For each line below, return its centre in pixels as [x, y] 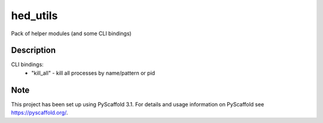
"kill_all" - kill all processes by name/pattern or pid [93, 73]
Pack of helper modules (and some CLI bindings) [71, 33]
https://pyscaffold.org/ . [39, 113]
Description [33, 50]
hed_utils [34, 16]
